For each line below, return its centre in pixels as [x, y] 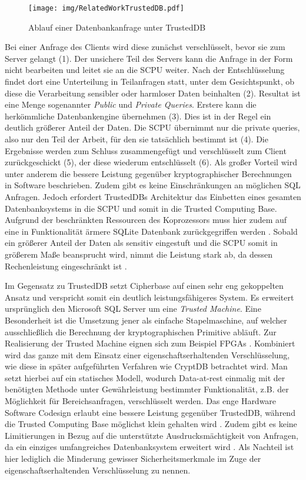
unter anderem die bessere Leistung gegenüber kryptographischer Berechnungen [148, 173]
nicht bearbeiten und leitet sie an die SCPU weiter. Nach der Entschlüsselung [145, 70]
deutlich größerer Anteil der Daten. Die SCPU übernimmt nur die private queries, [152, 127]
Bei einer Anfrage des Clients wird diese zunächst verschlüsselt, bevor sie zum [145, 47]
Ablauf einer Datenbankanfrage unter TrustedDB [117, 27]
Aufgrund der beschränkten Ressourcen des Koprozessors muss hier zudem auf [146, 220]
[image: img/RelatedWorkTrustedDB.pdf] [106, 8]
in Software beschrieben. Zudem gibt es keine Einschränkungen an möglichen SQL [153, 185]
